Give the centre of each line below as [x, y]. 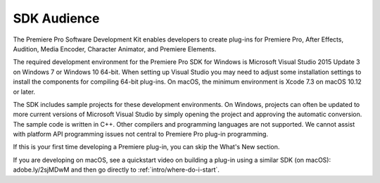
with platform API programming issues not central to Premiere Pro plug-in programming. [141, 134]
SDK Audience [56, 18]
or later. [24, 91]
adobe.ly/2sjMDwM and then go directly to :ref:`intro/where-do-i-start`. [116, 170]
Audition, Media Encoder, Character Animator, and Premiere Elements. [115, 49]
